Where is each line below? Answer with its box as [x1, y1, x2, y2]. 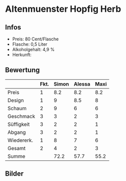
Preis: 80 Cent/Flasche [12, 36, 59, 42]
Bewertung [5, 66, 40, 74]
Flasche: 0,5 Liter [12, 41, 48, 47]
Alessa [73, 80, 91, 87]
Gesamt [7, 145, 26, 151]
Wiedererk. [7, 137, 33, 144]
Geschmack [7, 113, 35, 120]
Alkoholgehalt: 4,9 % [12, 47, 55, 52]
